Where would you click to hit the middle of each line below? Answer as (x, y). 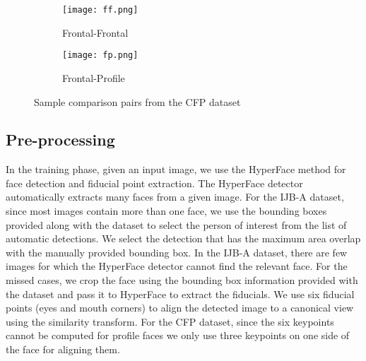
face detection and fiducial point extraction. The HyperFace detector (154, 183)
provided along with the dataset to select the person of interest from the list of (176, 224)
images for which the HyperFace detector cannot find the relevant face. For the (177, 266)
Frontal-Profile (94, 77)
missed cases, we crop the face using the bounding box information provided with (182, 280)
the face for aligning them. (63, 349)
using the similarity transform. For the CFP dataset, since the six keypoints (170, 321)
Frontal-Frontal (95, 32)
